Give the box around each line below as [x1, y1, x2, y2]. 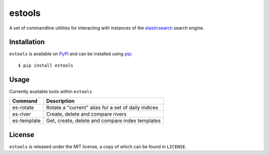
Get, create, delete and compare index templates [46, 117, 161, 124]
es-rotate [12, 104, 34, 111]
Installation [9, 38, 45, 46]
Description [46, 98, 75, 105]
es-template [12, 117, 41, 124]
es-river [12, 111, 31, 118]
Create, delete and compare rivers [46, 111, 127, 118]
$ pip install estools [18, 62, 74, 68]
